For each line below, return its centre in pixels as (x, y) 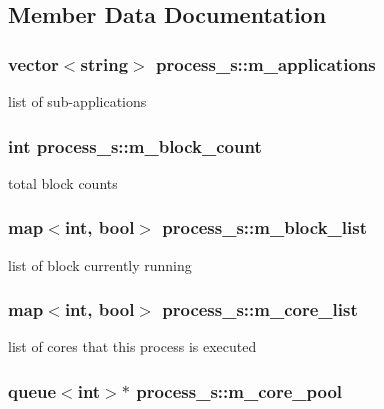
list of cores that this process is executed (132, 346)
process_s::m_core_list (260, 309)
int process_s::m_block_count (135, 145)
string (104, 63)
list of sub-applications (77, 101)
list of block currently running (100, 264)
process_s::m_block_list (264, 227)
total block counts (63, 182)
